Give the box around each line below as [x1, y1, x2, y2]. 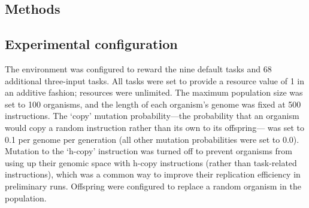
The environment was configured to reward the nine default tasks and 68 [5, 62, 272, 75]
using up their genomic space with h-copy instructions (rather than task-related [5, 156, 297, 169]
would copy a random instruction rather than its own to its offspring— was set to [5, 121, 304, 133]
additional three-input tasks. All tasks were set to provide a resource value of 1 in [5, 74, 304, 87]
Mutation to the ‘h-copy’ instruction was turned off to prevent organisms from [5, 145, 293, 157]
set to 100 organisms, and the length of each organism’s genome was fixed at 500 [5, 97, 301, 110]
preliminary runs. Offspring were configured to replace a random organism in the [5, 179, 301, 192]
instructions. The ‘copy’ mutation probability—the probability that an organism [5, 109, 299, 122]
